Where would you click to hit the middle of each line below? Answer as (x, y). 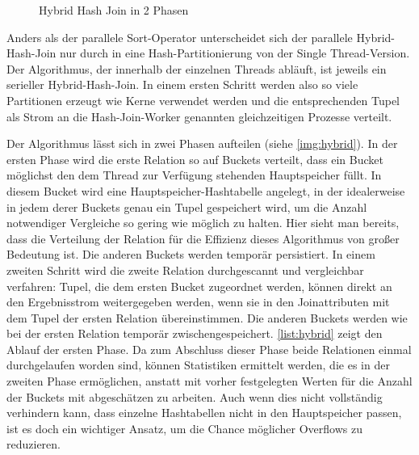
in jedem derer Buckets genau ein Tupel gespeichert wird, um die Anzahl (187, 206)
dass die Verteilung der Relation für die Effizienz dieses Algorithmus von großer (203, 238)
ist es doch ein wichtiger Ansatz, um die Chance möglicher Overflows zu (184, 428)
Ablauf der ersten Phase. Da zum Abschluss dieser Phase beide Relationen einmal (209, 349)
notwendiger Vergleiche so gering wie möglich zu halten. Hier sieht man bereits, (203, 223)
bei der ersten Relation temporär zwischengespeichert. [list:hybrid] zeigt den (195, 333)
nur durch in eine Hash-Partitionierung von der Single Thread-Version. (235, 53)
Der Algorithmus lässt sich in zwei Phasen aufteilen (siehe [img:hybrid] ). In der (202, 143)
